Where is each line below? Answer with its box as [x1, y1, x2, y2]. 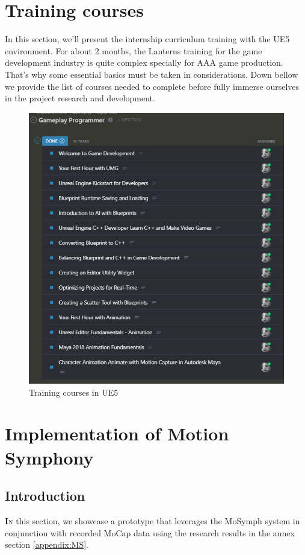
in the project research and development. [5, 92, 155, 104]
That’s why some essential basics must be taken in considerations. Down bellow [5, 68, 298, 80]
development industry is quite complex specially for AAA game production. [5, 56, 283, 69]
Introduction [5, 486, 85, 505]
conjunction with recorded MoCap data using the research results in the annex [5, 526, 295, 539]
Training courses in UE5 [29, 385, 119, 398]
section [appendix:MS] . [5, 538, 88, 551]
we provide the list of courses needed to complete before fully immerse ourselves [5, 80, 300, 92]
